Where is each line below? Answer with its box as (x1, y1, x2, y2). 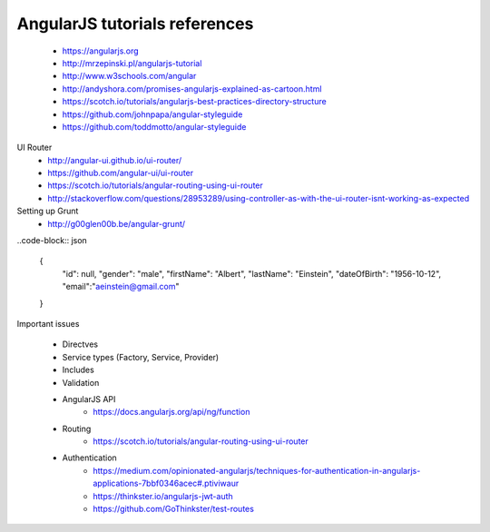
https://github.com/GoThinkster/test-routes (93, 504, 254, 515)
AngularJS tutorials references (16, 14, 254, 34)
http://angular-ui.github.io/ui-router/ (47, 154, 182, 165)
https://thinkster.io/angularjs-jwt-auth (93, 490, 233, 501)
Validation (62, 377, 100, 388)
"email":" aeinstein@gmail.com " (62, 281, 181, 292)
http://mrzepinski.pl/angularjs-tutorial (62, 57, 202, 68)
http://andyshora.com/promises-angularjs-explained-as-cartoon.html (62, 83, 322, 94)
